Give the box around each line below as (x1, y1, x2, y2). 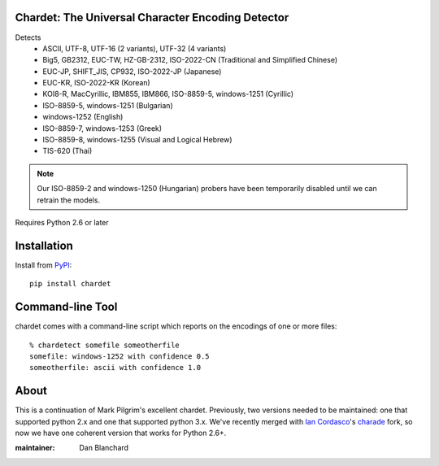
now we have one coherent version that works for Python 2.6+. (15, 428, 227, 438)
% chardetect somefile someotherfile (29, 340, 180, 350)
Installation (15, 238, 73, 252)
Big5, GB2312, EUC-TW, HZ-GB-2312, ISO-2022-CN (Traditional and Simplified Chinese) (42, 55, 338, 65)
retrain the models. (37, 195, 101, 205)
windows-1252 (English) (42, 112, 124, 122)
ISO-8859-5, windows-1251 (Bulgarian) (42, 100, 174, 110)
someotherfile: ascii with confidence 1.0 (29, 363, 202, 372)
